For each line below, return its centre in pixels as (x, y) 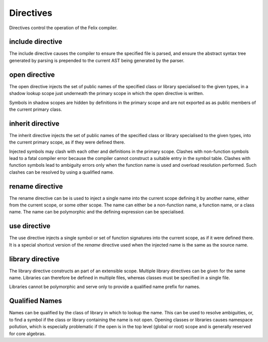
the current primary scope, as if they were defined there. (67, 142)
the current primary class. (35, 109)
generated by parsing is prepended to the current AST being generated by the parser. (97, 60)
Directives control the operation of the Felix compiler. (63, 28)
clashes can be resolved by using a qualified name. (62, 172)
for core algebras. (28, 334)
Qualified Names (35, 301)
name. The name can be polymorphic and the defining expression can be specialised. (97, 212)
